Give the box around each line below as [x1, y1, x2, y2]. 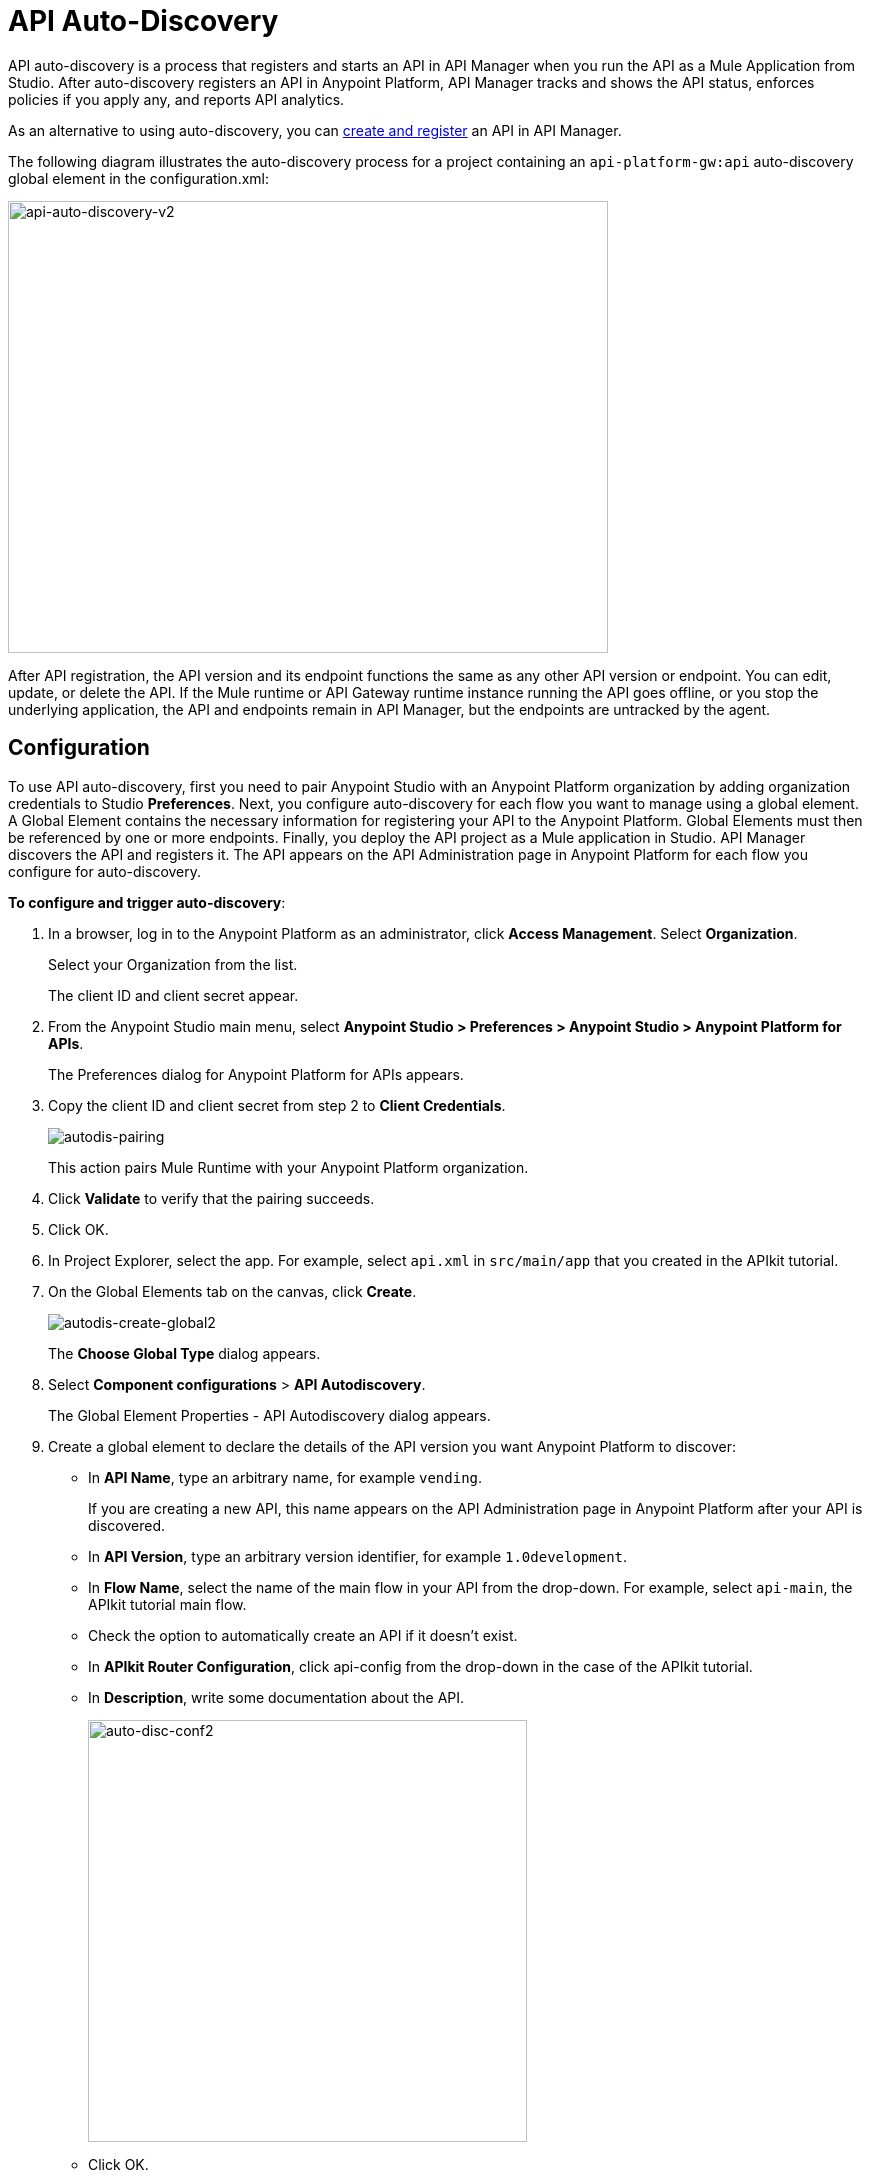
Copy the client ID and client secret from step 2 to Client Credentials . [48, 1096, 506, 1114]
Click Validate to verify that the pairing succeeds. [48, 1189, 375, 1207]
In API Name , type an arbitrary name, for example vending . [88, 1468, 483, 1486]
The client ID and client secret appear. [48, 986, 299, 1004]
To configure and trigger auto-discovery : [8, 893, 286, 911]
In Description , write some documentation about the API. [88, 1688, 465, 1706]
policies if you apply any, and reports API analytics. [8, 90, 345, 108]
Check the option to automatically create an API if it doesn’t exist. [88, 1626, 518, 1644]
